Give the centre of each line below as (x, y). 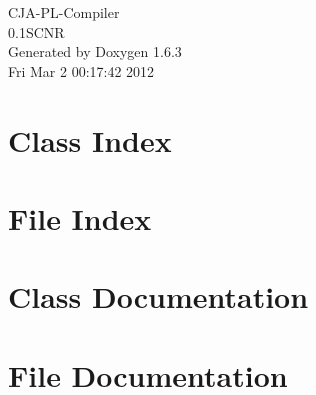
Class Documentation (158, 296)
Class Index (90, 139)
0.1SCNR (36, 31)
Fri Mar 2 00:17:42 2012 (81, 70)
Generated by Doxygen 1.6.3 (95, 51)
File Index (80, 217)
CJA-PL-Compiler (64, 12)
